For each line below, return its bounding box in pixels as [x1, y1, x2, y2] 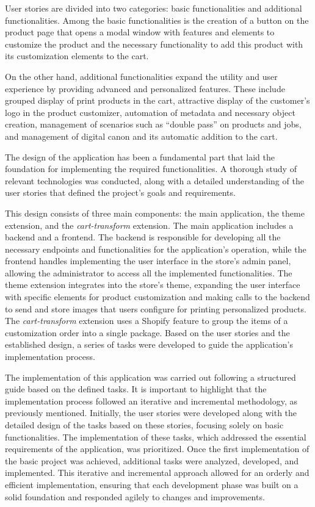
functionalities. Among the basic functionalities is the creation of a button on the [5, 13, 309, 26]
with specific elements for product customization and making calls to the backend [5, 290, 310, 303]
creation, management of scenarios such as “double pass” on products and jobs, [5, 118, 302, 131]
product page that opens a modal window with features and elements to [5, 26, 275, 38]
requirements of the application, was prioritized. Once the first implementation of [5, 442, 310, 455]
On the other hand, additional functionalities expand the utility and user [5, 70, 278, 82]
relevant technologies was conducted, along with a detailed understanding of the [5, 174, 304, 187]
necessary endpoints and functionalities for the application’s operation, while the [5, 242, 306, 255]
